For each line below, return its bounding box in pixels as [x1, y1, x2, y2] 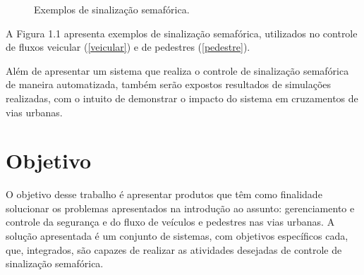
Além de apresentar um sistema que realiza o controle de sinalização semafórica [6, 63, 349, 78]
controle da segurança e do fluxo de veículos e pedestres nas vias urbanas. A [6, 214, 335, 229]
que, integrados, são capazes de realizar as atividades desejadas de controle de [6, 242, 342, 257]
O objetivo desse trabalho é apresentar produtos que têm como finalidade [6, 187, 322, 202]
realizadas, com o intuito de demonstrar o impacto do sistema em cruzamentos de [6, 90, 358, 105]
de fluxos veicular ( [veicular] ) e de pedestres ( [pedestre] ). [6, 39, 250, 54]
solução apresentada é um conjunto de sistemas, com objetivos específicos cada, [6, 228, 348, 243]
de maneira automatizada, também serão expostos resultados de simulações [6, 77, 332, 92]
